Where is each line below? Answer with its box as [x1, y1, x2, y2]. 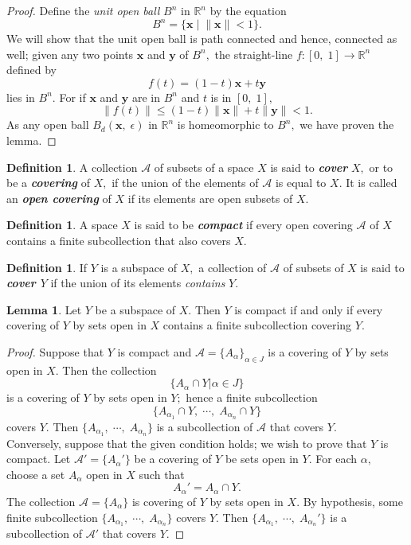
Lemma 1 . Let [6, 301, 82, 317]
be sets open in [225, 450, 299, 467]
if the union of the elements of [112, 174, 259, 191]
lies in [6, 88, 35, 105]
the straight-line [214, 45, 293, 62]
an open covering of [6, 189, 112, 206]
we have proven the [299, 116, 394, 133]
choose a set [6, 465, 65, 482]
